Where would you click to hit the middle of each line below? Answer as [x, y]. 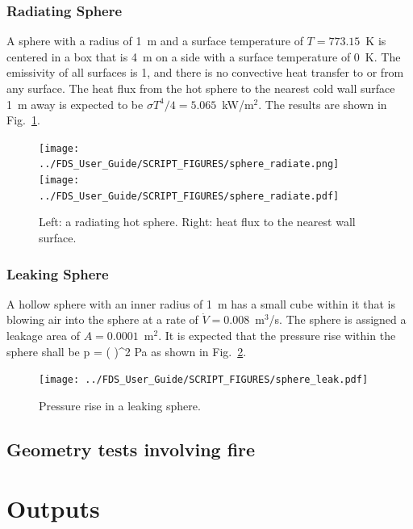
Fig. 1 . [23, 120]
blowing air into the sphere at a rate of [102, 319]
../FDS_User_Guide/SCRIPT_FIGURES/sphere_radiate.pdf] [189, 196]
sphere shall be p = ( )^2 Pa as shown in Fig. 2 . [127, 351]
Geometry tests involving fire [131, 449]
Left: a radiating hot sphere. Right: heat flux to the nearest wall [197, 222]
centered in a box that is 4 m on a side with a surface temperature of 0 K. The [204, 56]
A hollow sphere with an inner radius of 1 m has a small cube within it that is [201, 303]
